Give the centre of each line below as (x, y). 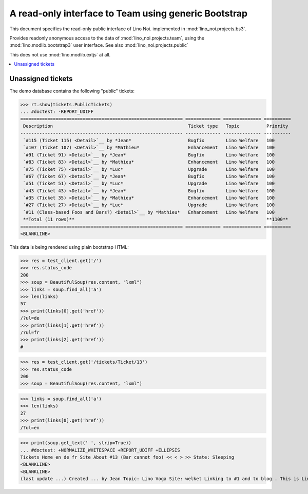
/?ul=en (30, 428)
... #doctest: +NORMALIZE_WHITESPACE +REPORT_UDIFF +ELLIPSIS (100, 450)
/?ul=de (30, 318)
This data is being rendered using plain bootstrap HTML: (69, 247)
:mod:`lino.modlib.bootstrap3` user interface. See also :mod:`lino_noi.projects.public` (99, 45)
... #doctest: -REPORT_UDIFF (57, 112)
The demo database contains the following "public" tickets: (72, 91)
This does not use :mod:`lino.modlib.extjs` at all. (60, 54)
